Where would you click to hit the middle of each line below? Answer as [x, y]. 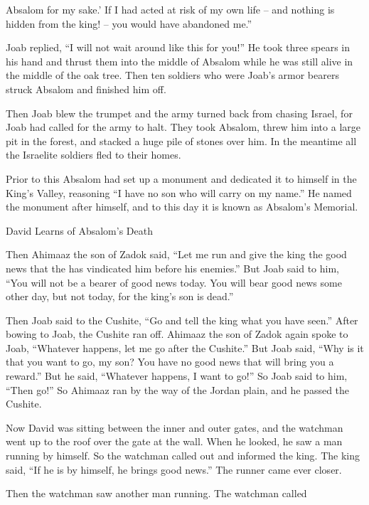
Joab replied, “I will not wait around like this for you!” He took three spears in [178, 47]
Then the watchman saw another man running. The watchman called [156, 493]
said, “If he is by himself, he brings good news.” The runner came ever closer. [174, 469]
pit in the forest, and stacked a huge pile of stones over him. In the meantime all [181, 140]
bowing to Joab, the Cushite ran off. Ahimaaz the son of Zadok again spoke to [177, 334]
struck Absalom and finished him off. [86, 89]
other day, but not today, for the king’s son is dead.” [120, 296]
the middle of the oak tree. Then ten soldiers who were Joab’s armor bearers [172, 75]
